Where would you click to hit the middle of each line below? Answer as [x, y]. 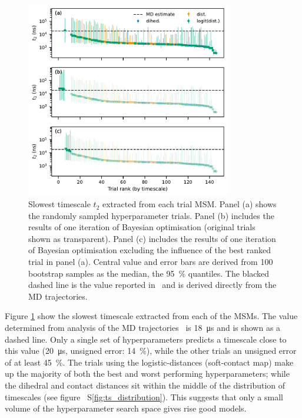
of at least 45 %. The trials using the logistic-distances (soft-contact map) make [149, 362]
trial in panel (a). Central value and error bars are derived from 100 [151, 262]
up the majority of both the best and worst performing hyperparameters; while [147, 374]
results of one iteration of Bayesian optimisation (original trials [142, 227]
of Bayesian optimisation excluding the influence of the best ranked [150, 250]
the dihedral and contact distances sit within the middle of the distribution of [145, 385]
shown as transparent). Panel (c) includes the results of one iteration [152, 238]
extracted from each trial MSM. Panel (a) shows [189, 204]
